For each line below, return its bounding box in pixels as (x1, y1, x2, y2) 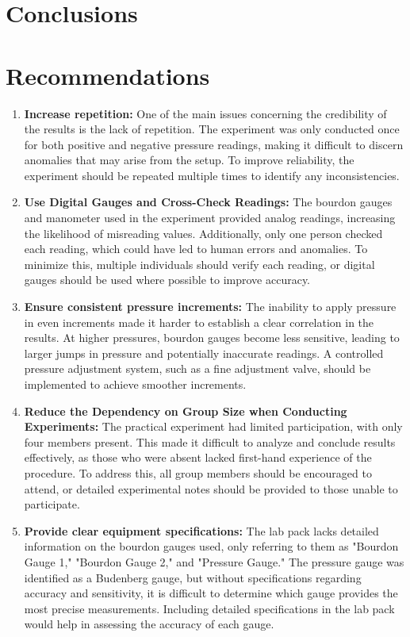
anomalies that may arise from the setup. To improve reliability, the (24, 152, 354, 168)
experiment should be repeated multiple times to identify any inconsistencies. (24, 167, 400, 183)
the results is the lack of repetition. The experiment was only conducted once (24, 121, 400, 137)
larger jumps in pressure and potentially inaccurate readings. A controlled (24, 344, 384, 361)
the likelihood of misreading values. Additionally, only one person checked (24, 224, 383, 241)
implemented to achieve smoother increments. (24, 376, 247, 392)
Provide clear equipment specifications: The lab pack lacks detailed (24, 522, 379, 539)
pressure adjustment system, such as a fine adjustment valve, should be (24, 360, 371, 377)
